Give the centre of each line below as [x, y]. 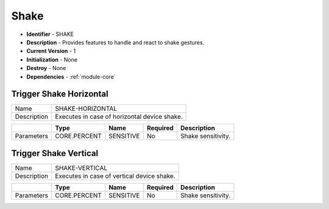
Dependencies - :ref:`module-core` [71, 77]
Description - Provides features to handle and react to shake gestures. [115, 42]
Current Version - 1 [51, 51]
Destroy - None [46, 68]
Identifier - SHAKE [50, 34]
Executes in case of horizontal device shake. [119, 117]
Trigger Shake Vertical [55, 153]
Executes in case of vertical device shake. [115, 175]
